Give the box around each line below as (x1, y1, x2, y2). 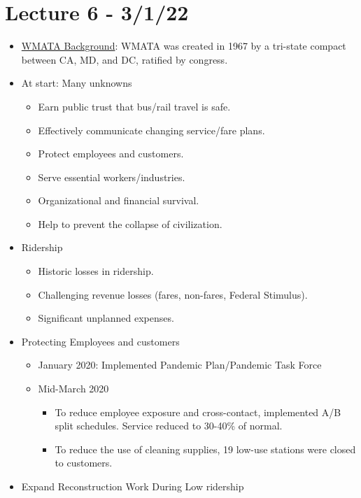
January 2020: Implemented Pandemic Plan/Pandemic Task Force (38, 357, 322, 372)
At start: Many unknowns (21, 76, 132, 90)
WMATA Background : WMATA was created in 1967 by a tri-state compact (21, 38, 346, 53)
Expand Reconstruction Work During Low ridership (21, 479, 244, 493)
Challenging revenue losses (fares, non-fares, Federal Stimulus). (38, 287, 308, 301)
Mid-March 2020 (38, 381, 109, 396)
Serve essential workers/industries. (38, 169, 185, 184)
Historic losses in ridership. (38, 264, 154, 278)
